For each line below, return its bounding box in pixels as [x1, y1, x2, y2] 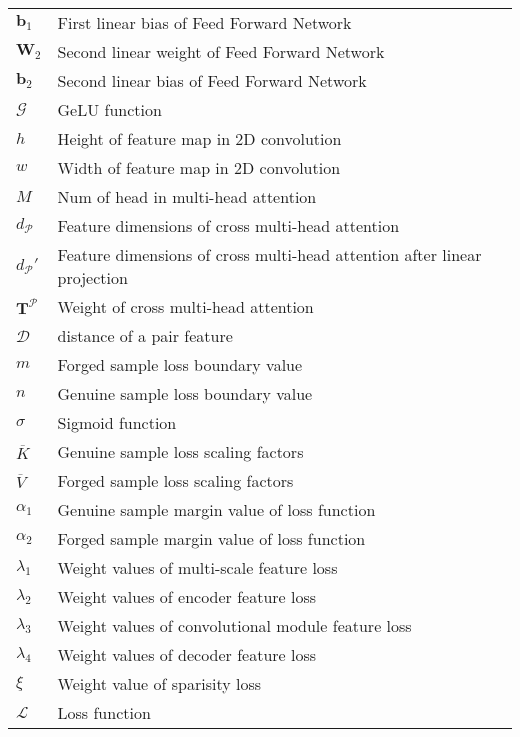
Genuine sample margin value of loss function [57, 498, 376, 521]
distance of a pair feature [57, 324, 233, 347]
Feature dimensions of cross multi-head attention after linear [57, 243, 482, 266]
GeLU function [57, 98, 162, 121]
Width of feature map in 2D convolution [57, 156, 341, 179]
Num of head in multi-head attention [57, 185, 317, 208]
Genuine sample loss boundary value [57, 382, 313, 405]
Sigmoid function [57, 411, 177, 434]
